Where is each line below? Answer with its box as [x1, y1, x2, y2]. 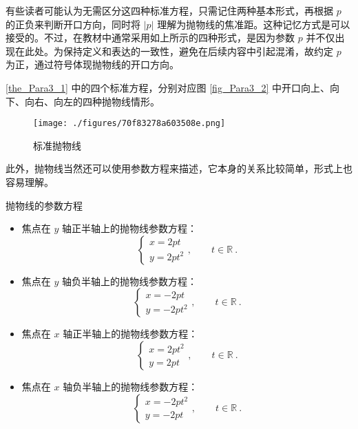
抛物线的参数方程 [6, 198, 83, 212]
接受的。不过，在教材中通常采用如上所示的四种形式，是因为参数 [6, 30, 295, 45]
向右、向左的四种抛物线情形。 [24, 94, 160, 108]
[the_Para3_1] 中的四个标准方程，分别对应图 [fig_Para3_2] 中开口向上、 [6, 80, 330, 94]
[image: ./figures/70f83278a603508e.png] [33, 118, 226, 129]
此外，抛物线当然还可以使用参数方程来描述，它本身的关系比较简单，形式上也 [6, 161, 352, 176]
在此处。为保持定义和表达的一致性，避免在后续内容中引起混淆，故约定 [14, 43, 333, 58]
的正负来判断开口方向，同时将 [6, 17, 140, 31]
